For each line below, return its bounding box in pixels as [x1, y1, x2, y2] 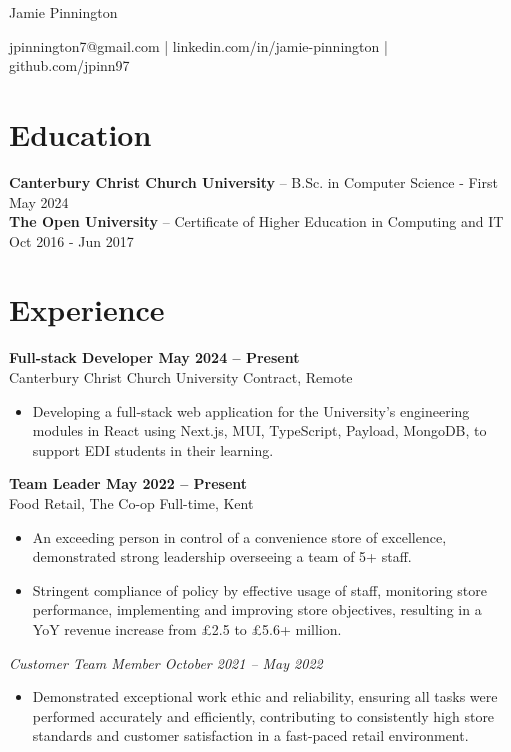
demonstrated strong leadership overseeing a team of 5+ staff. [32, 546, 412, 567]
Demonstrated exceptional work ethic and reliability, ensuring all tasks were [32, 686, 498, 707]
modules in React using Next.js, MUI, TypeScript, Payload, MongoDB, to [32, 420, 487, 441]
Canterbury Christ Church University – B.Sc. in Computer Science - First [9, 171, 498, 192]
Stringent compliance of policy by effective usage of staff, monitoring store [32, 579, 487, 600]
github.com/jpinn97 [9, 55, 130, 76]
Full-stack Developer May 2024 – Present [9, 347, 300, 368]
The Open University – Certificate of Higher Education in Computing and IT [9, 211, 504, 232]
